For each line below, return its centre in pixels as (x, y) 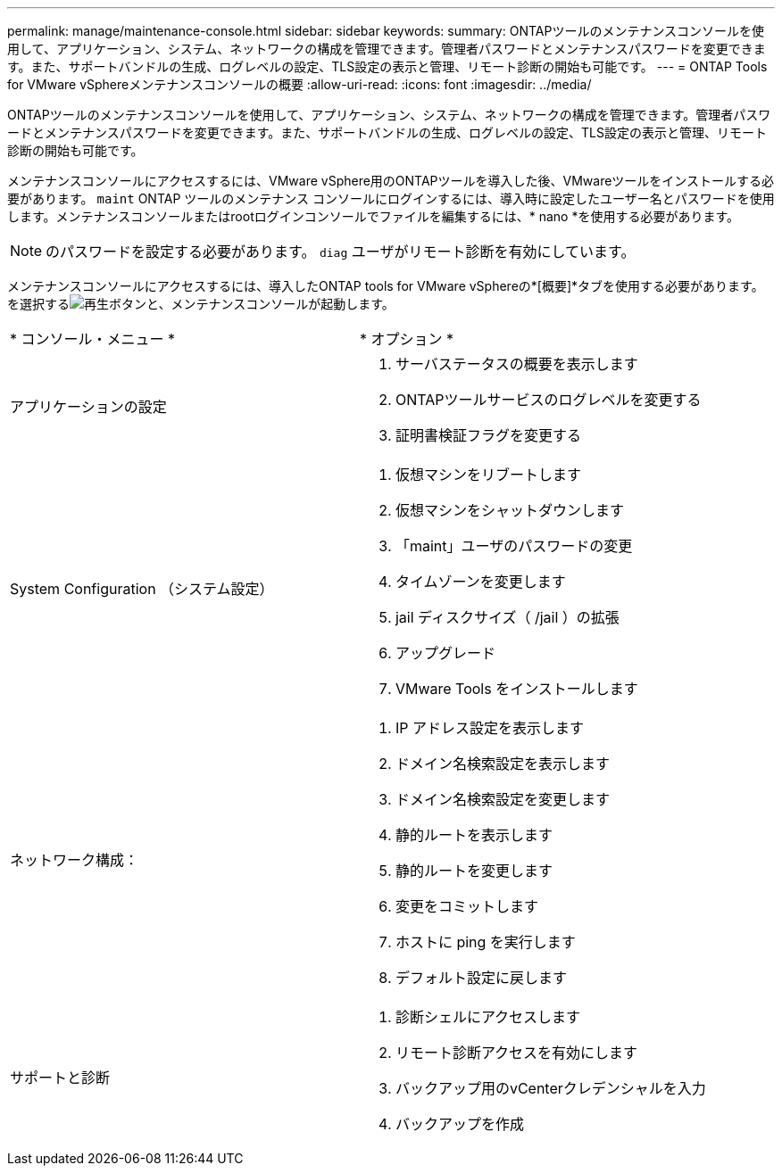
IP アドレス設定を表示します (489, 728)
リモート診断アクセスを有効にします (516, 1053)
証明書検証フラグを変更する (488, 435)
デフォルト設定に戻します (481, 978)
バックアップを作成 (459, 1124)
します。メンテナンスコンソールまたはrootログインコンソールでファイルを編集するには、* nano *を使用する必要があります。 (374, 216)
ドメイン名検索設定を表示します (502, 764)
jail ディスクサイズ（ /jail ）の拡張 (507, 617)
